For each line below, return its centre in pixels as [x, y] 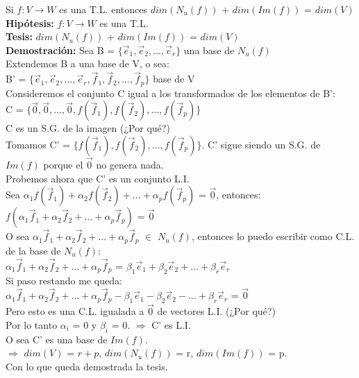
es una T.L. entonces [103, 9]
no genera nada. [130, 165]
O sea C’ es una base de [57, 339]
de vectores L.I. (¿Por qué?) [216, 311]
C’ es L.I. [171, 324]
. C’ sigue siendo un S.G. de [261, 144]
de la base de [33, 250]
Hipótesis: [30, 23]
